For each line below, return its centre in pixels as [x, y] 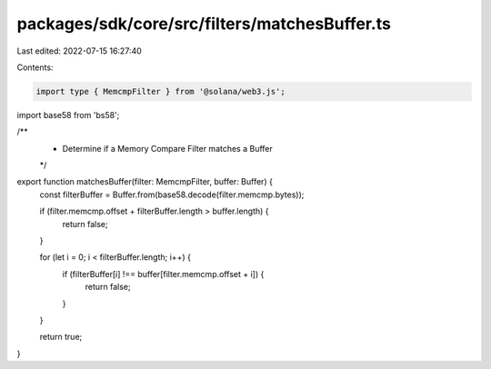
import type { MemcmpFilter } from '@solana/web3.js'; [160, 91]
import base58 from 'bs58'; [68, 115]
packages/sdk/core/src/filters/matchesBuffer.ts [204, 24]
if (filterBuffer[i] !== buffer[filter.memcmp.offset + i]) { [163, 274]
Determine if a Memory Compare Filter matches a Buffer [167, 148]
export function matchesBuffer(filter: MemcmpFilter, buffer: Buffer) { [145, 182]
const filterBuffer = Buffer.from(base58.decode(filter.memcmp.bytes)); [172, 194]
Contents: [35, 67]
